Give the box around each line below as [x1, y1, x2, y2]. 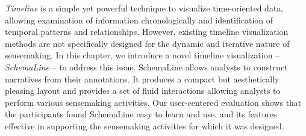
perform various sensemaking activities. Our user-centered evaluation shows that [5, 96, 302, 108]
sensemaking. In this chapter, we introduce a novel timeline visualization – [5, 49, 280, 61]
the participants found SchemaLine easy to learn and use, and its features [5, 108, 277, 120]
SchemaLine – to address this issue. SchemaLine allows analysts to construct [5, 60, 288, 73]
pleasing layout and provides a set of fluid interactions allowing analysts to [5, 84, 281, 97]
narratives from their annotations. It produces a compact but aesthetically [5, 72, 279, 85]
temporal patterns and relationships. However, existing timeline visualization [5, 25, 289, 38]
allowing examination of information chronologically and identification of [5, 13, 273, 26]
